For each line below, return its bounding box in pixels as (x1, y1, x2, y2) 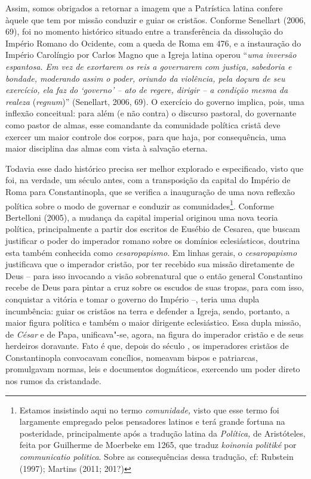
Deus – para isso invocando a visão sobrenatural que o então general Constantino (5, 269, 303, 282)
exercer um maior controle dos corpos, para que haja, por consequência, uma (5, 130, 287, 143)
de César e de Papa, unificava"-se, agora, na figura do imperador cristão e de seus (5, 327, 304, 340)
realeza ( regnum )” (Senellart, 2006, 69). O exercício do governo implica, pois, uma (5, 95, 304, 107)
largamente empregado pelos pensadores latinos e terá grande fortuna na (19, 415, 285, 428)
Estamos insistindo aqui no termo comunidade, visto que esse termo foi (19, 403, 279, 416)
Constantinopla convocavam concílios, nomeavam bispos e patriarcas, (5, 351, 258, 363)
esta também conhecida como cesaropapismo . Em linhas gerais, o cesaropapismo (5, 246, 297, 258)
